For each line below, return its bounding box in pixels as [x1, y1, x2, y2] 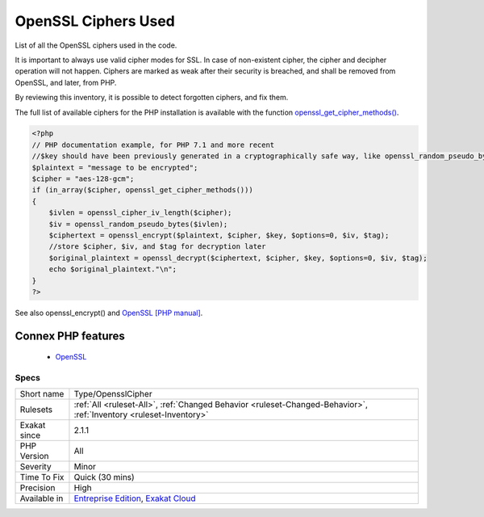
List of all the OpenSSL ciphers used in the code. [15, 40, 177, 50]
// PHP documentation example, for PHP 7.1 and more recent [31, 140, 275, 149]
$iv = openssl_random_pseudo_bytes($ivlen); [48, 219, 228, 229]
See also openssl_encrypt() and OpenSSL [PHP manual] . [15, 308, 203, 317]
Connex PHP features [15, 329, 125, 343]
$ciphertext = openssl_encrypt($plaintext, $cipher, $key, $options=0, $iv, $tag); [48, 231, 390, 240]
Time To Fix [19, 472, 65, 483]
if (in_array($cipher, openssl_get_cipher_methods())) [31, 186, 253, 195]
